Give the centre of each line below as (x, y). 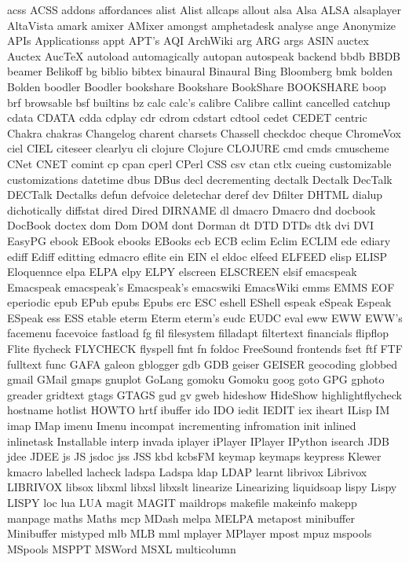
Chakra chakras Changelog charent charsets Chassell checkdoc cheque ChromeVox (204, 132)
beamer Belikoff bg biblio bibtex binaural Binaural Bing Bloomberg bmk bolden (200, 71)
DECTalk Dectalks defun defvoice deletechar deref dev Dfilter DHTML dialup (195, 195)
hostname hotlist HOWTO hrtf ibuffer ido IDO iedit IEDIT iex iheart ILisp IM (199, 410)
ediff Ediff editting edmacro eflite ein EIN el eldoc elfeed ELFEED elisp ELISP (197, 256)
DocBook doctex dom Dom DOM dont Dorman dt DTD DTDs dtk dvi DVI (191, 225)
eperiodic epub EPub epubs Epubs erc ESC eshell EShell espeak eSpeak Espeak (199, 302)
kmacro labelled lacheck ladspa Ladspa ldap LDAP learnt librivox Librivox (187, 471)
